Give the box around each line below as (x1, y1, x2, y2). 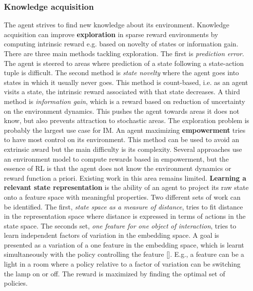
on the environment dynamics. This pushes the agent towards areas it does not (4, 105, 239, 116)
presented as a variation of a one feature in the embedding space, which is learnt (4, 239, 244, 249)
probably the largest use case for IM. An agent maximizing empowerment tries (4, 125, 246, 135)
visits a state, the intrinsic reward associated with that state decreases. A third (4, 86, 240, 97)
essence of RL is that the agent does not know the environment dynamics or (4, 163, 232, 173)
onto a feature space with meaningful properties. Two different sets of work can (4, 191, 241, 202)
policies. (4, 278, 28, 288)
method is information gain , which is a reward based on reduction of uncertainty (4, 96, 245, 106)
